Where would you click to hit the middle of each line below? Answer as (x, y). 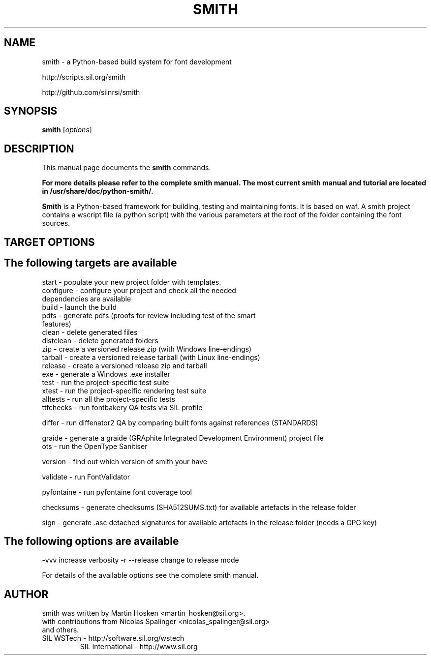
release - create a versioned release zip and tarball (124, 365)
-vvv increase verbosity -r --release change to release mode (140, 560)
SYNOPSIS (31, 111)
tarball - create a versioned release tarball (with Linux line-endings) (151, 357)
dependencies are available (87, 299)
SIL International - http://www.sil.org (139, 647)
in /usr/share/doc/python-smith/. (98, 191)
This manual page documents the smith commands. (126, 168)
